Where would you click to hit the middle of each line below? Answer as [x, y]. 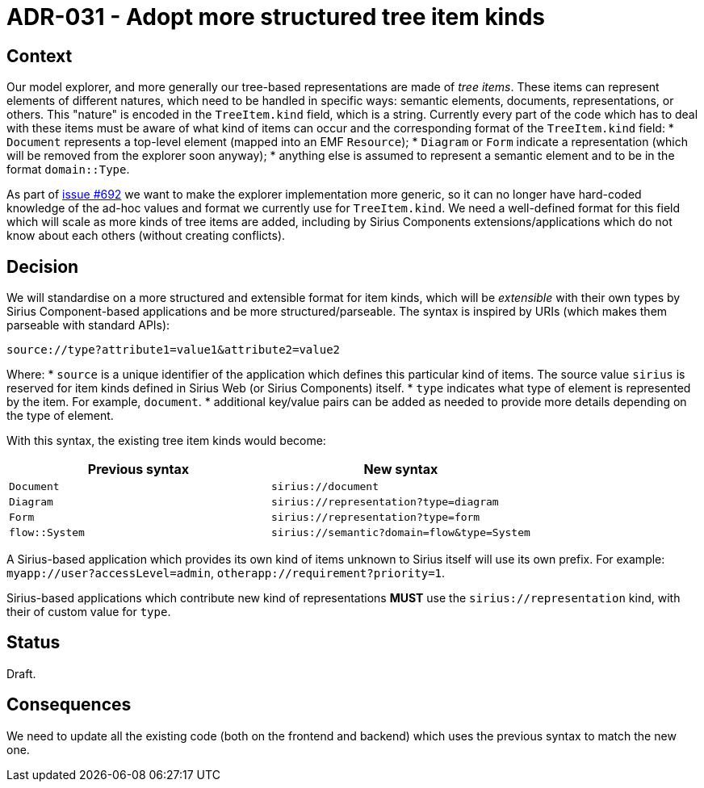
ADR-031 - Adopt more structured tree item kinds [276, 17]
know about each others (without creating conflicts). [146, 236]
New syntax [401, 469]
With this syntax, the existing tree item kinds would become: [166, 441]
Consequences [69, 705]
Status [34, 643]
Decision [43, 266]
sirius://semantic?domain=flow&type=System [400, 533]
